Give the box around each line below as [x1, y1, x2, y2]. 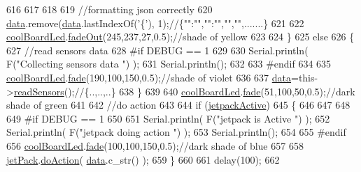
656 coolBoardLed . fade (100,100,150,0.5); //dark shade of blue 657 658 [6, 138, 304, 153]
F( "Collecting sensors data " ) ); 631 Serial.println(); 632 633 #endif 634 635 [6, 56, 332, 71]
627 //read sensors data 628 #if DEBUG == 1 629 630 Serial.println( [6, 42, 309, 57]
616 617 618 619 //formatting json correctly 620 [6, 2, 213, 16]
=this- [290, 70, 318, 84]
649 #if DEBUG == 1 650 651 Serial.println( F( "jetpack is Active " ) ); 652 [6, 111, 330, 125]
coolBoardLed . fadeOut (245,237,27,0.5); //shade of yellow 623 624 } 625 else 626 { [6, 29, 355, 44]
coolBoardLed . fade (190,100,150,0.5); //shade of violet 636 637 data [6, 70, 291, 84]
